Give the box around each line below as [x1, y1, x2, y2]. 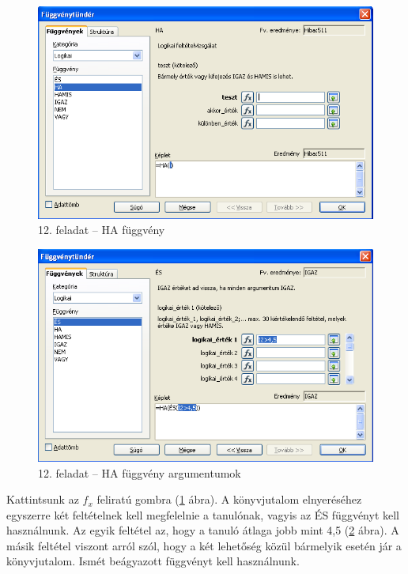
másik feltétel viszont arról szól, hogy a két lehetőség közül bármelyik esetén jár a [6, 537, 402, 553]
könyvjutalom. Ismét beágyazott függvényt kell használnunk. [6, 553, 300, 569]
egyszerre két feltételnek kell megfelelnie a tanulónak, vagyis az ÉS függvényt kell [6, 506, 399, 523]
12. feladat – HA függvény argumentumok [38, 464, 241, 481]
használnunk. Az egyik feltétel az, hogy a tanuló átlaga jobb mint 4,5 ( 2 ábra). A [6, 522, 399, 538]
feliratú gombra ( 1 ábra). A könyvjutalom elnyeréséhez [96, 491, 362, 508]
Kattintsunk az [6, 491, 79, 508]
